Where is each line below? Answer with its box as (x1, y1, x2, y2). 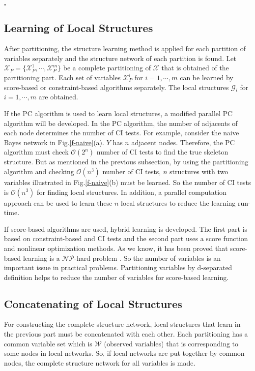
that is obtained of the (161, 62, 229, 73)
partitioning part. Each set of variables (4, 72, 121, 82)
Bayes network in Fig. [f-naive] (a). (4, 137, 104, 147)
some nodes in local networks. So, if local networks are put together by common (4, 348, 245, 358)
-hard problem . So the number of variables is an (74, 252, 221, 263)
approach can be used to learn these (4, 197, 113, 208)
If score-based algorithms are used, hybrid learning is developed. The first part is (4, 223, 248, 234)
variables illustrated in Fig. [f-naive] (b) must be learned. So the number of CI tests (4, 177, 251, 187)
